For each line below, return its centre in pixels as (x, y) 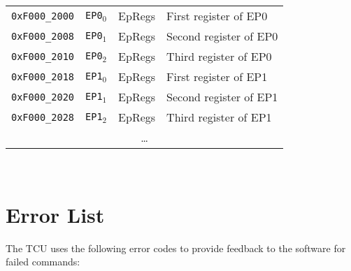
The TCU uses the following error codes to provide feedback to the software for (176, 248)
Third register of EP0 (219, 56)
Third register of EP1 (219, 117)
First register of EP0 (217, 16)
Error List (55, 214)
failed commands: (43, 262)
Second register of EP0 (222, 36)
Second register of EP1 (222, 97)
